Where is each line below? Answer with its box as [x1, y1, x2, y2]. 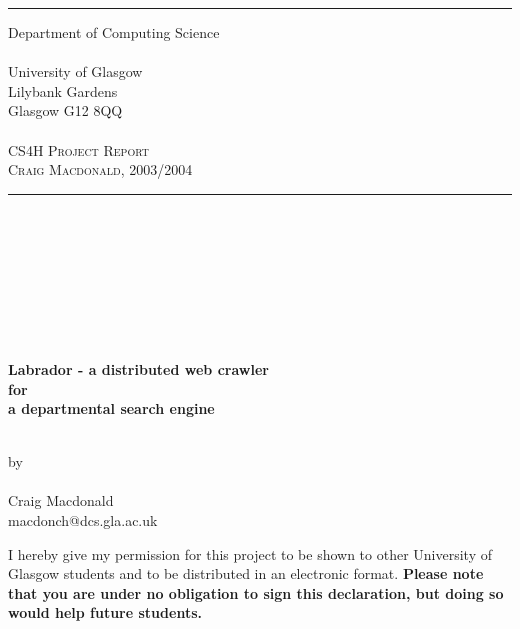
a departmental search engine [8, 398, 215, 419]
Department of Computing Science [8, 22, 220, 42]
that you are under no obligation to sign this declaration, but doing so [8, 582, 504, 603]
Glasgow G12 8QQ [8, 100, 123, 121]
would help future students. [8, 602, 202, 623]
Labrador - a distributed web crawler [8, 358, 269, 379]
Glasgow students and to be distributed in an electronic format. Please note [8, 563, 484, 584]
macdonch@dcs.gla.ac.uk [8, 510, 158, 531]
